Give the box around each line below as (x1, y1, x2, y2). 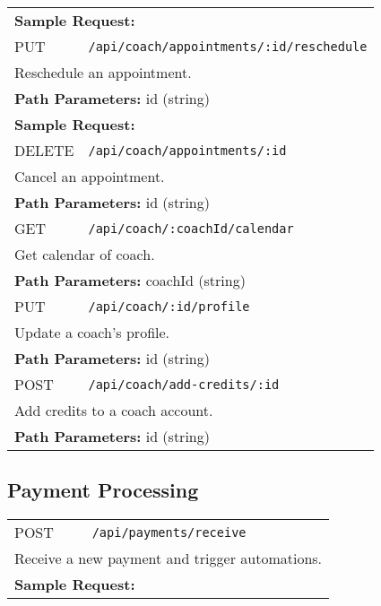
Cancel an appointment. (14, 166, 165, 186)
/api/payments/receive (91, 524, 247, 540)
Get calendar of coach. (14, 244, 155, 264)
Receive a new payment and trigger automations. (14, 548, 323, 569)
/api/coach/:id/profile (88, 299, 250, 314)
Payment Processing (7, 476, 199, 504)
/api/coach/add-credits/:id (88, 377, 280, 392)
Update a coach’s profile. (14, 322, 170, 342)
